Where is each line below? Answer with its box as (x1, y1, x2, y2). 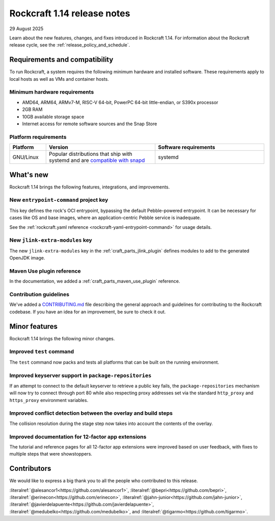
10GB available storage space (22, 113, 85, 120)
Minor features (9, 322, 58, 330)
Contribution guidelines (9, 291, 70, 298)
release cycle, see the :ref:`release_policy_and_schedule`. (9, 42, 130, 48)
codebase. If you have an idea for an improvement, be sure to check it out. (9, 309, 166, 315)
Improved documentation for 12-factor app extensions (9, 433, 147, 440)
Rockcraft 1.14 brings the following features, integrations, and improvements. (9, 184, 170, 190)
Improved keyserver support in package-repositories (9, 372, 152, 379)
